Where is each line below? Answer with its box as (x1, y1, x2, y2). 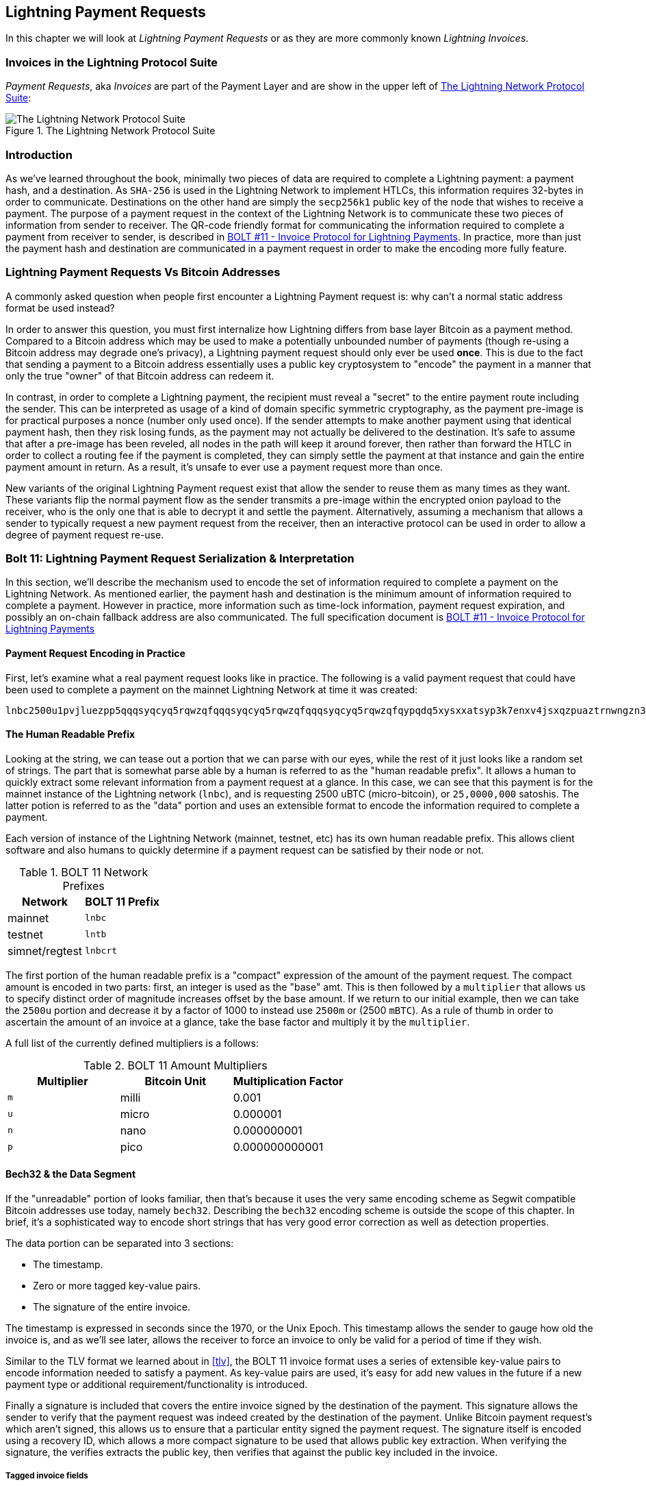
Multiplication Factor (233, 1074, 344, 1088)
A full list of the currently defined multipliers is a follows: (5, 1037, 259, 1049)
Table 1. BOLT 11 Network (19, 865, 148, 879)
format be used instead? (5, 301, 115, 314)
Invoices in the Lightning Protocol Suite (5, 55, 218, 69)
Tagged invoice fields (5, 1471, 88, 1481)
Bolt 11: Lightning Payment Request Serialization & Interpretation (5, 552, 354, 566)
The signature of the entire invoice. (33, 1301, 190, 1313)
